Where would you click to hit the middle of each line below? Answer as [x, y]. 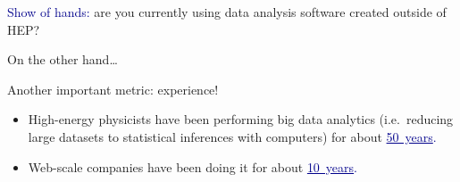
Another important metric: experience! [113, 89]
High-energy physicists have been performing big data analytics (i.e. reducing [241, 119]
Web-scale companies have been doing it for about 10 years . [193, 166]
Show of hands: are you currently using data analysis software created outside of [227, 12]
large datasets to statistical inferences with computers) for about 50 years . [232, 136]
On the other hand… [63, 59]
